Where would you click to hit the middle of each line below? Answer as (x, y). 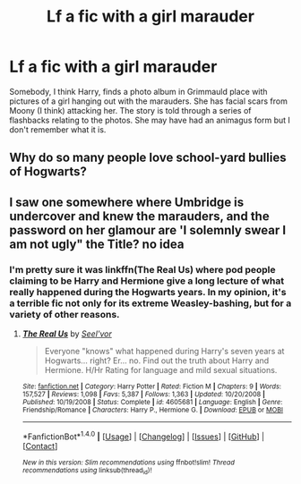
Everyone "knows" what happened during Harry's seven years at (164, 352)
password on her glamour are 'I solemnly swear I (148, 230)
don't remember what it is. (58, 129)
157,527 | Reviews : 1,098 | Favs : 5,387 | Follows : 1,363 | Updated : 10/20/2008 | (144, 395)
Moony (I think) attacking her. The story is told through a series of (130, 110)
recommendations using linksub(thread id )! (87, 471)
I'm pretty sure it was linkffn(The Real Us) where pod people (142, 269)
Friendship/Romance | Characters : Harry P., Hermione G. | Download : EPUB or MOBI (153, 410)
